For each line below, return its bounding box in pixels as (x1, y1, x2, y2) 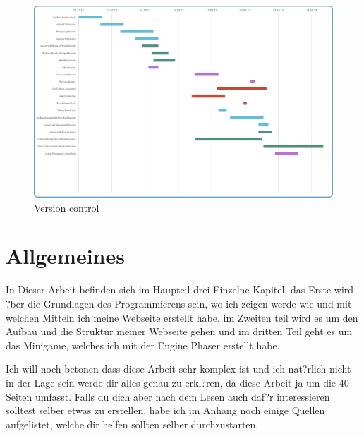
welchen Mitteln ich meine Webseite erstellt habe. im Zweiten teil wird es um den (6, 310, 358, 325)
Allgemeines (6, 241, 125, 270)
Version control (34, 200, 99, 214)
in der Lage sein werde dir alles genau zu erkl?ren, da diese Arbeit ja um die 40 (6, 375, 349, 389)
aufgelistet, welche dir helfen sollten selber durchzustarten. (6, 416, 259, 431)
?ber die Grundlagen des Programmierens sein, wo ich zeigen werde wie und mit (6, 296, 352, 310)
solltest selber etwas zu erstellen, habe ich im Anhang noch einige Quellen (6, 403, 325, 418)
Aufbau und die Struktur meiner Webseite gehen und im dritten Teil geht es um (6, 324, 353, 339)
